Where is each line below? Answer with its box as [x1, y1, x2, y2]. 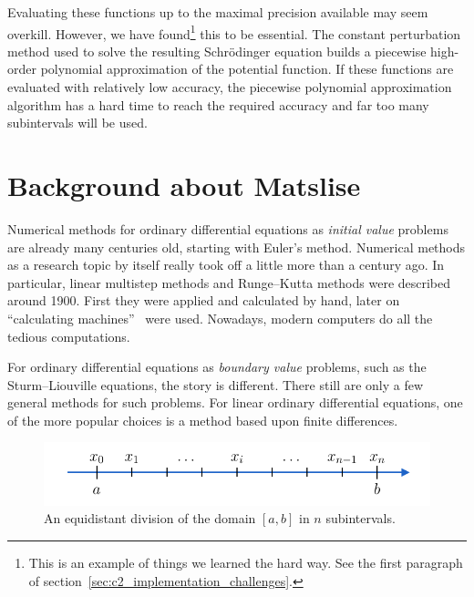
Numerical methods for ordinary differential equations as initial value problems [7, 219, 448, 238]
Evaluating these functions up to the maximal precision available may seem [7, 3, 428, 21]
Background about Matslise [7, 167, 361, 203]
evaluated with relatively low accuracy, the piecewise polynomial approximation [7, 77, 452, 97]
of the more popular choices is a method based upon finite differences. [7, 410, 398, 429]
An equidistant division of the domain [44, 509, 256, 528]
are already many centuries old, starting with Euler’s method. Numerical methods [7, 237, 466, 256]
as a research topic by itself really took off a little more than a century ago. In [7, 255, 445, 274]
